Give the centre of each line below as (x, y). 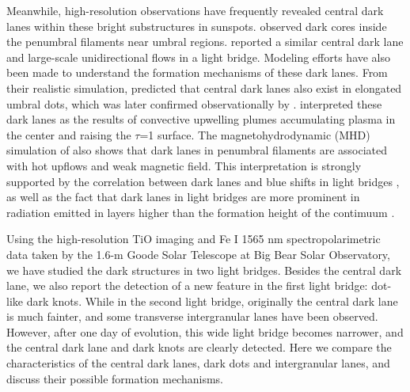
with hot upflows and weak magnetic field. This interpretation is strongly (184, 165)
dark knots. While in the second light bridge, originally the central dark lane (212, 301)
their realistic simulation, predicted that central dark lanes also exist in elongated (204, 88)
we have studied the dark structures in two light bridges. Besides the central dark (204, 270)
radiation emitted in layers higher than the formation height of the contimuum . (201, 212)
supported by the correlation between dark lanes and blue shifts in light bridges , (203, 181)
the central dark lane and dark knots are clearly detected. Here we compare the (199, 347)
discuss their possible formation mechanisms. (115, 378)
